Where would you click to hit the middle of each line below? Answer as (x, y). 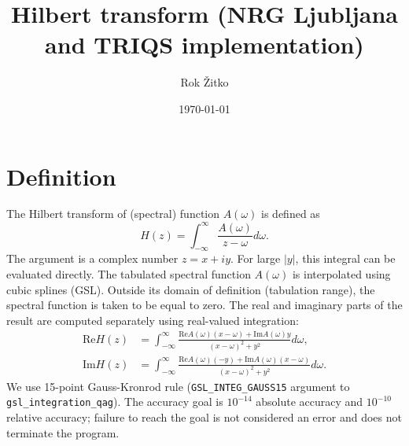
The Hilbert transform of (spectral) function (113, 214)
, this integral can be (345, 258)
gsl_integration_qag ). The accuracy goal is (115, 402)
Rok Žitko (204, 82)
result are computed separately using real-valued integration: (153, 320)
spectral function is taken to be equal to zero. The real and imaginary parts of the (204, 305)
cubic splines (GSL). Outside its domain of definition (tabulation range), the (191, 289)
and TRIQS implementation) (204, 44)
